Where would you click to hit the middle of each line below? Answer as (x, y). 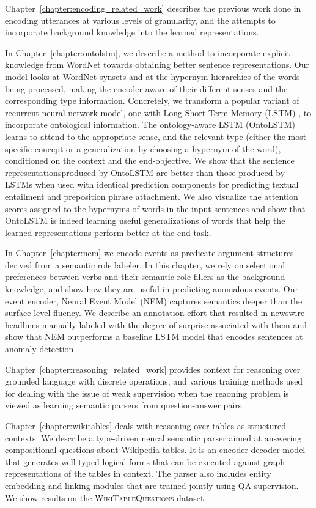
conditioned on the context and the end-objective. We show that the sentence (150, 160)
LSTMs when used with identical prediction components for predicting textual (152, 184)
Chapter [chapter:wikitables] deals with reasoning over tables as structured (145, 425)
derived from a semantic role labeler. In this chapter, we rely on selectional (145, 264)
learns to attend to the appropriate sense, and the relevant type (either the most (156, 136)
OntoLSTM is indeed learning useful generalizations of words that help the (145, 220)
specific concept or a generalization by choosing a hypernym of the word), (143, 148)
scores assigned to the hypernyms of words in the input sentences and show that (155, 208)
